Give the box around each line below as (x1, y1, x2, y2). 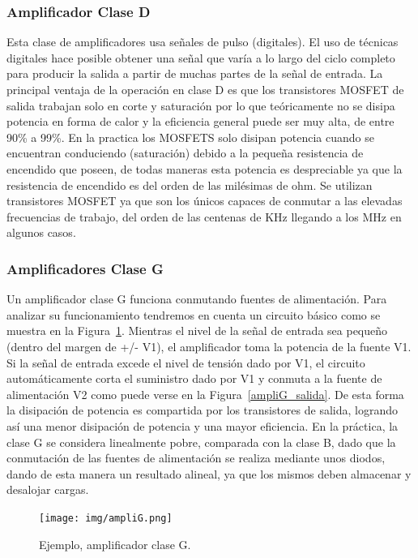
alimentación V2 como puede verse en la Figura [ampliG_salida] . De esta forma (6, 385, 404, 402)
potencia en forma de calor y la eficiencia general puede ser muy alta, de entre (6, 113, 395, 130)
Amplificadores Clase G (6, 258, 164, 278)
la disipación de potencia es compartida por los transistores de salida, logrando (6, 401, 398, 418)
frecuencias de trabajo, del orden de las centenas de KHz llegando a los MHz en (6, 208, 402, 225)
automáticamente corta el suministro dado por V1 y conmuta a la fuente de (6, 370, 382, 387)
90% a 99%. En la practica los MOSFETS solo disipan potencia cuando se (6, 128, 374, 145)
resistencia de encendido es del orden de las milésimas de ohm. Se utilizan (6, 176, 373, 193)
